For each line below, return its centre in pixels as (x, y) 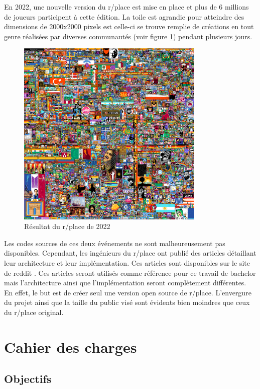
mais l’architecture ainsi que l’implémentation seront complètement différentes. (125, 283)
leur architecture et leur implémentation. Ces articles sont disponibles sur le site (127, 262)
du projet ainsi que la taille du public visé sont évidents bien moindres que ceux (127, 302)
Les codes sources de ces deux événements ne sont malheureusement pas (115, 243)
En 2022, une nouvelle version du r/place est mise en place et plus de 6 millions (126, 7)
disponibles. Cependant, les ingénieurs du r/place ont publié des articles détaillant (130, 253)
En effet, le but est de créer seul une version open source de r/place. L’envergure (128, 292)
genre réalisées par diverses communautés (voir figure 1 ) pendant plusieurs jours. (128, 36)
